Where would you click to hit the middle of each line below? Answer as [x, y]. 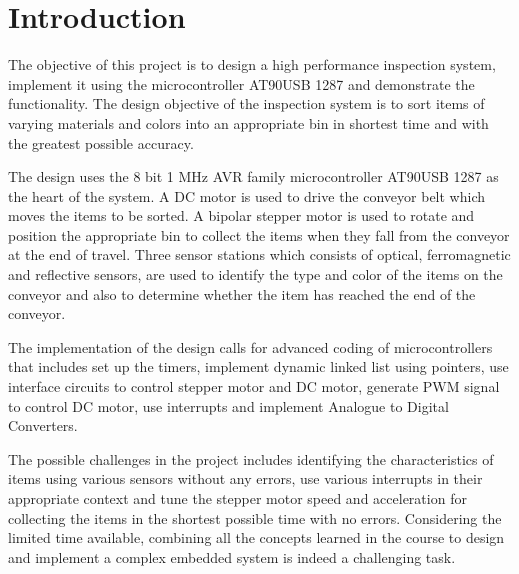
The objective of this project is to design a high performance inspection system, [252, 64]
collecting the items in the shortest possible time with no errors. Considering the [255, 517]
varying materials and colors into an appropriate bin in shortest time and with [248, 122]
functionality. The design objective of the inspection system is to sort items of [246, 103]
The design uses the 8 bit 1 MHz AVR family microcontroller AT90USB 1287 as [253, 176]
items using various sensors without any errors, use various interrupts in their [245, 478]
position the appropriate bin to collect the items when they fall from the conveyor [259, 234]
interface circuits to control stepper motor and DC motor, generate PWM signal [254, 386]
